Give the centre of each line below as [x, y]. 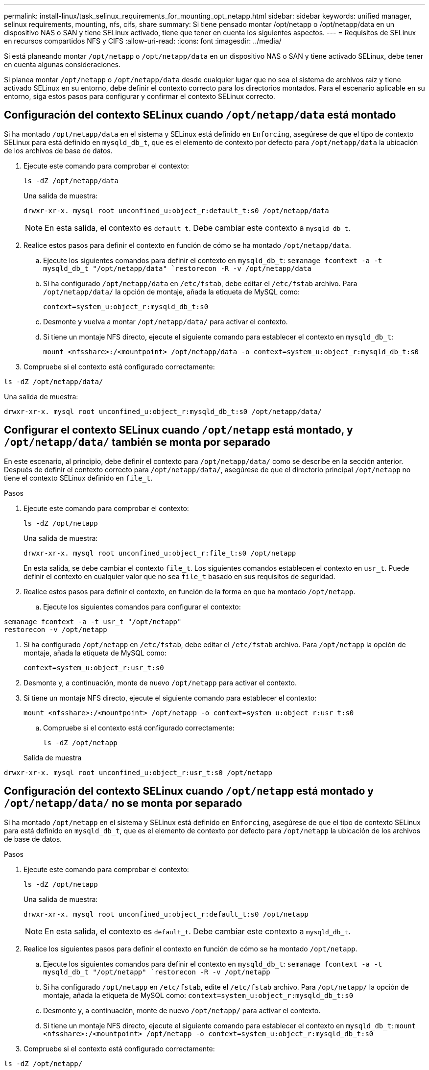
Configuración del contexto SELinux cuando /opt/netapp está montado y [189, 791]
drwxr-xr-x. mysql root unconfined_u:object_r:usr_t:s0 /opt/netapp [138, 772]
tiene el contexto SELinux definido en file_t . [78, 478]
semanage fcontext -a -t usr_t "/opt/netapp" [93, 621]
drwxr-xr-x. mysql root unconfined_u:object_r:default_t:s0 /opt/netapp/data [176, 210]
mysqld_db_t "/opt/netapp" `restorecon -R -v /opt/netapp [157, 972]
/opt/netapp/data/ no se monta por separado [123, 803]
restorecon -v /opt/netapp [56, 629]
